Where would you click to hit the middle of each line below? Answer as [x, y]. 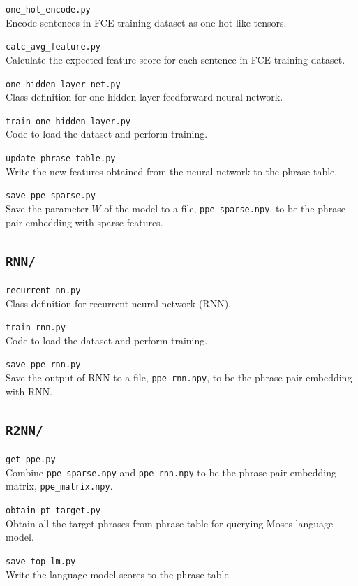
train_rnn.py [36, 328]
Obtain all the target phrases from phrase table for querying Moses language [170, 523]
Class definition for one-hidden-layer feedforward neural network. [144, 97]
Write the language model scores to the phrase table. [119, 574]
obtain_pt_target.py [53, 511]
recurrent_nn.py [43, 290]
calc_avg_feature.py [53, 47]
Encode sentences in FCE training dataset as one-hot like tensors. [146, 22]
